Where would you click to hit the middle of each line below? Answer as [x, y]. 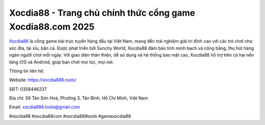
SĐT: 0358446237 [28, 89]
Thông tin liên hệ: [27, 71]
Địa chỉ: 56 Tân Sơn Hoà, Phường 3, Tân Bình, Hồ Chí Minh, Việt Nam [79, 98]
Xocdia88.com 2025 [52, 27]
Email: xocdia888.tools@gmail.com [45, 107]
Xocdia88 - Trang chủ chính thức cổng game [102, 13]
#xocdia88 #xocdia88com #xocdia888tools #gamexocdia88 [70, 116]
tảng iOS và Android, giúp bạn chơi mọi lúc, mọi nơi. [61, 62]
